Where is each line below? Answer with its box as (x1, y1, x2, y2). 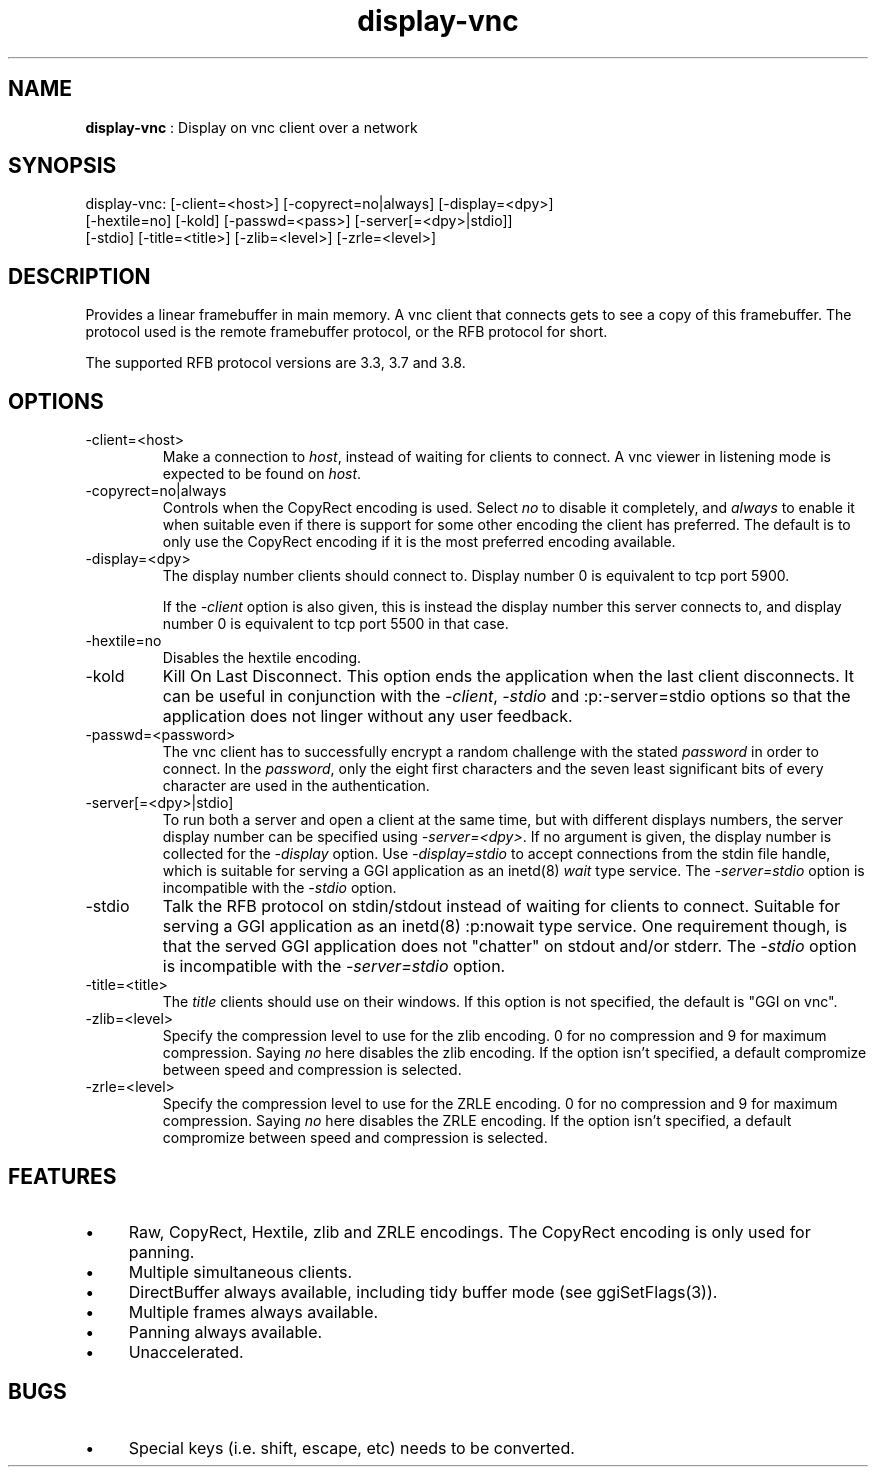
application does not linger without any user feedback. (162, 706, 573, 727)
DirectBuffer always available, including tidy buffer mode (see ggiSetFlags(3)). (128, 1281, 718, 1302)
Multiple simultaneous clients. (128, 1261, 353, 1282)
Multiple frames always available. (128, 1301, 379, 1322)
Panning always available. (128, 1321, 323, 1342)
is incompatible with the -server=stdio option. (162, 956, 506, 977)
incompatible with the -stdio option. (162, 879, 397, 897)
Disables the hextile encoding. (162, 649, 362, 667)
